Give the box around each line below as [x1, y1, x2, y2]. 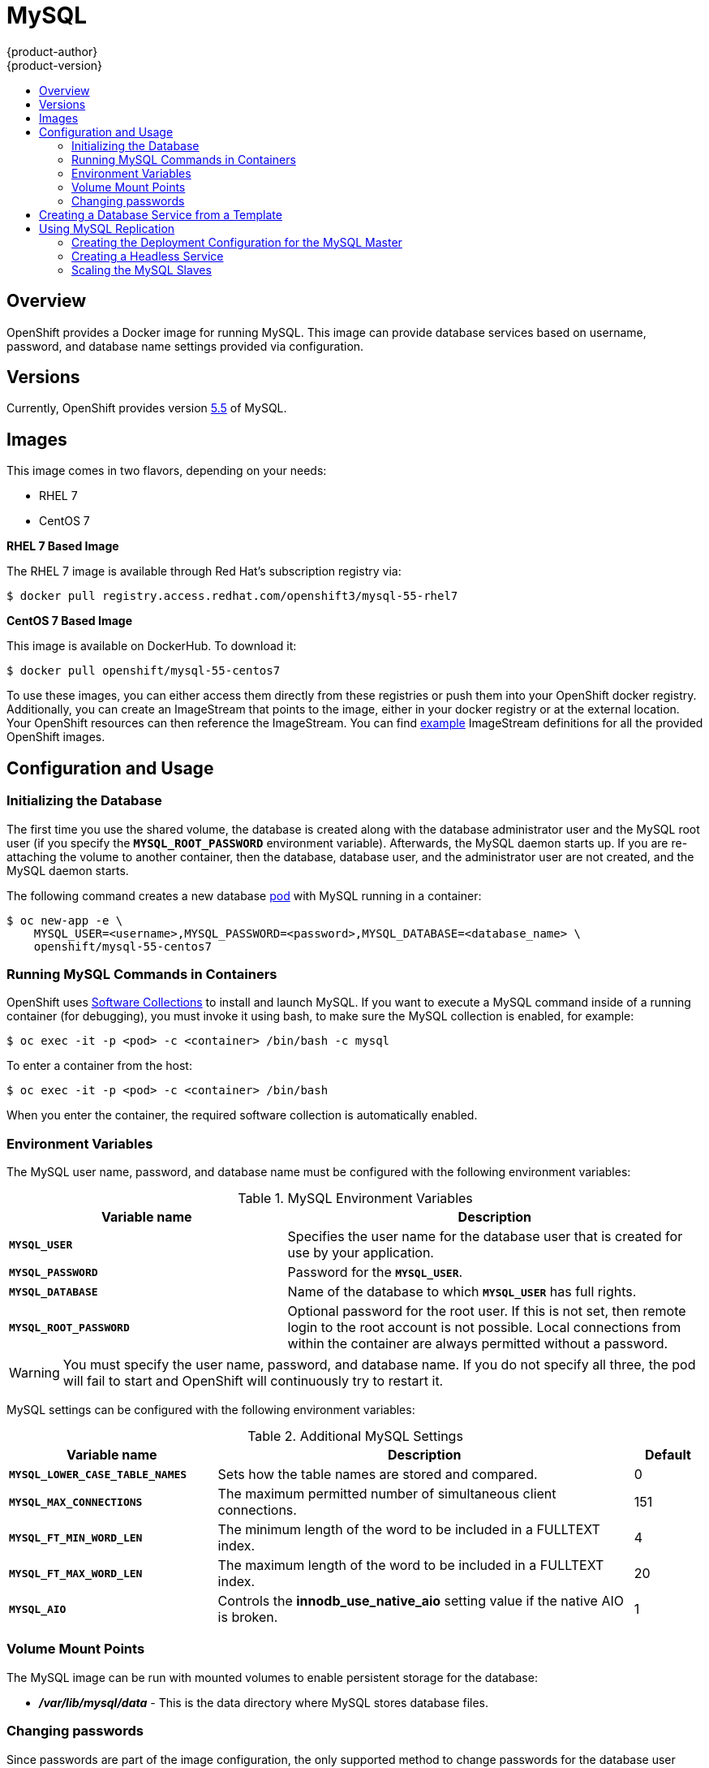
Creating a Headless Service [71, 248, 224, 263]
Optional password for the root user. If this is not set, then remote [287, 1303, 686, 1319]
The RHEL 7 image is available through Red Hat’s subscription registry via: [6, 564, 402, 579]
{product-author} [6, 44, 98, 58]
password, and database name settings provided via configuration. [6, 339, 364, 353]
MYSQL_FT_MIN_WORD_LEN [9, 1531, 143, 1544]
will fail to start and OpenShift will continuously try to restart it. [62, 1373, 444, 1389]
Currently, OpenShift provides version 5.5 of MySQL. [6, 401, 287, 416]
